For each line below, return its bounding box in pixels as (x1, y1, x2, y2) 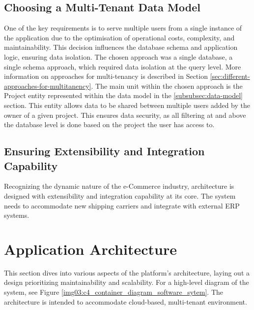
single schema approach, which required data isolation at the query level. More (4, 61, 241, 71)
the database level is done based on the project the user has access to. (4, 119, 215, 130)
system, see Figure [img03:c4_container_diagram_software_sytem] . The (4, 287, 223, 297)
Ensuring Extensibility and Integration (4, 143, 205, 159)
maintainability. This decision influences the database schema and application (4, 42, 238, 52)
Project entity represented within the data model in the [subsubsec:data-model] (4, 90, 243, 101)
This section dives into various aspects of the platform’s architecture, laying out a (4, 267, 250, 277)
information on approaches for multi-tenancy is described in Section (4, 71, 208, 81)
